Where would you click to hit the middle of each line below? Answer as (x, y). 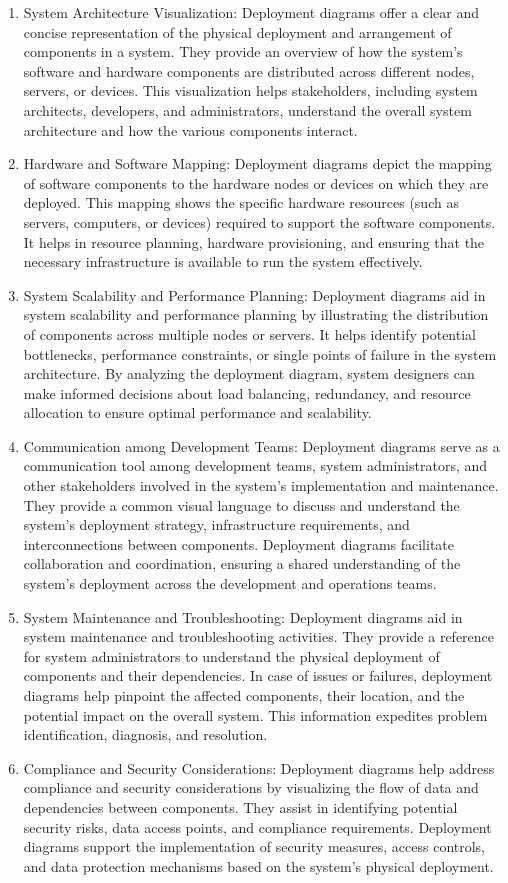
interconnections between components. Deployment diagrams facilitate (239, 543)
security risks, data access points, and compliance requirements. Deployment (257, 826)
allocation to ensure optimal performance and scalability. (197, 412)
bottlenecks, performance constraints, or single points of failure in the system (260, 353)
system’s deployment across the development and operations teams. (230, 583)
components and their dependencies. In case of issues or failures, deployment (258, 675)
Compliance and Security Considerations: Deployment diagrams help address (259, 767)
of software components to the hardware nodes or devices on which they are (256, 182)
